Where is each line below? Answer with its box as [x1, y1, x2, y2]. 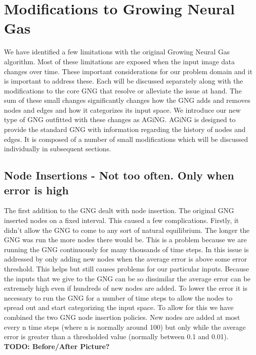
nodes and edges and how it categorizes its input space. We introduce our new [4, 104, 241, 115]
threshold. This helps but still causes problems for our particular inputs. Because [4, 264, 249, 273]
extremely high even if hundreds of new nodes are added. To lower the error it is [4, 283, 248, 293]
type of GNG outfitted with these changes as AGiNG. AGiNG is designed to [4, 114, 236, 125]
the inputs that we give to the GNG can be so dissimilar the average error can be [4, 273, 251, 283]
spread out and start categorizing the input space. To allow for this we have [4, 302, 234, 312]
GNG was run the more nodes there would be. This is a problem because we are [4, 234, 247, 245]
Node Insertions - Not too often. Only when [4, 168, 234, 183]
